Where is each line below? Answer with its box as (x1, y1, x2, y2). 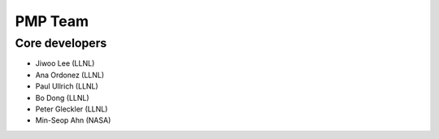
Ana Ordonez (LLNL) (35, 70, 105, 80)
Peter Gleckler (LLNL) (35, 104, 108, 114)
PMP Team (15, 12, 89, 30)
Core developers (15, 36, 107, 50)
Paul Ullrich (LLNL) (35, 81, 99, 91)
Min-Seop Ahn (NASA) (35, 115, 111, 125)
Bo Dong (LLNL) (35, 93, 89, 102)
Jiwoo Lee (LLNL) (35, 59, 95, 68)
